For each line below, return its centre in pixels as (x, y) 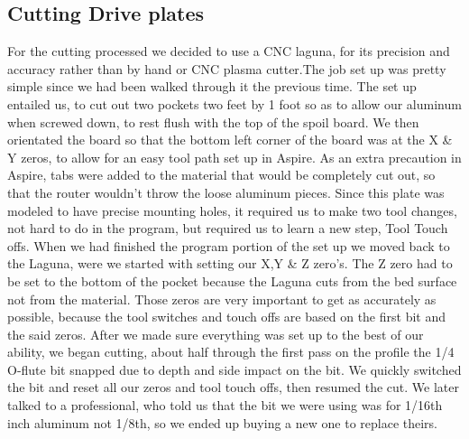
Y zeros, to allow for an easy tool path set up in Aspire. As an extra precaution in (234, 157)
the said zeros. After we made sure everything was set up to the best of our (216, 334)
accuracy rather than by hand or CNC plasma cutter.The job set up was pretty (227, 68)
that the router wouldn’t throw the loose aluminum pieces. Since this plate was (226, 192)
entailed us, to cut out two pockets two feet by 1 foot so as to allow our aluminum (234, 103)
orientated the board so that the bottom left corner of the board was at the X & (230, 140)
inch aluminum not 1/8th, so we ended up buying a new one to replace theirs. (223, 422)
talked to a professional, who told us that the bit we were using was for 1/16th (225, 405)
